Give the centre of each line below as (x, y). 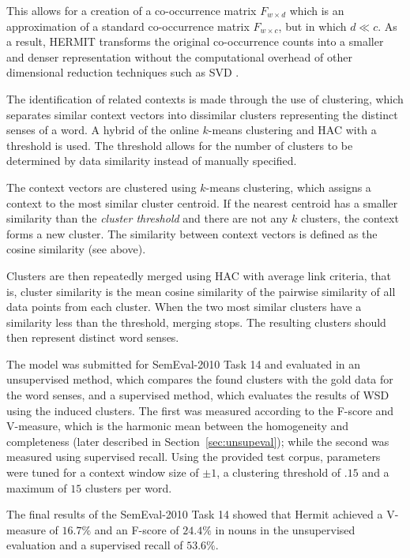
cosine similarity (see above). (76, 249)
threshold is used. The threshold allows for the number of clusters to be (180, 145)
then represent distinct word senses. (93, 337)
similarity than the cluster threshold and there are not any (147, 218)
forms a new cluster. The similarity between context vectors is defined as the (192, 233)
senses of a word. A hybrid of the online (103, 130)
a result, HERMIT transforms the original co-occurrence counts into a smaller (195, 41)
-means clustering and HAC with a (292, 130)
